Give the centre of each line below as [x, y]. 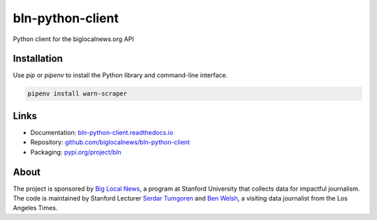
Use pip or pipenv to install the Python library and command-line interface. [120, 75]
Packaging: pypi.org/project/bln [76, 152]
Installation [38, 59]
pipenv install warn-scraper [77, 94]
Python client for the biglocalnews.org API [73, 39]
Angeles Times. [35, 208]
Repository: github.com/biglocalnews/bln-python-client [110, 142]
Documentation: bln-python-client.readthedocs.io [102, 132]
